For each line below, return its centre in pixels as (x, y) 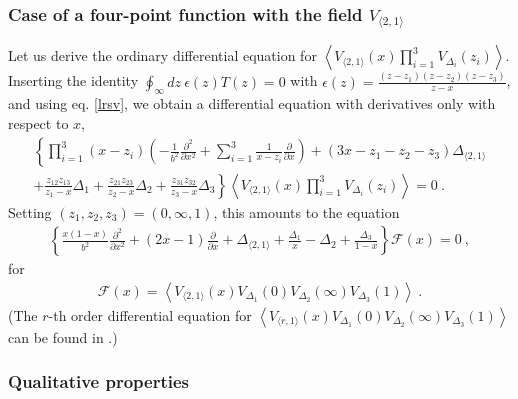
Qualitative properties (98, 381)
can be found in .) (63, 336)
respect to (38, 123)
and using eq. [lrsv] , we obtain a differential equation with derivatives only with (252, 103)
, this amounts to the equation (306, 211)
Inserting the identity (73, 80)
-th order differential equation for (150, 314)
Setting (30, 211)
